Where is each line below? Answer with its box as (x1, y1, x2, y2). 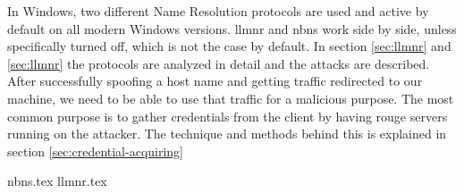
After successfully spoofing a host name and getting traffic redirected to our (7, 71, 423, 90)
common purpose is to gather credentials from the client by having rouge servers (7, 106, 448, 125)
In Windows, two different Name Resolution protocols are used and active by (7, 2, 429, 20)
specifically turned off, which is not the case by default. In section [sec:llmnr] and (7, 37, 451, 55)
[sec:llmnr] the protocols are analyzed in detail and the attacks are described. (7, 54, 430, 72)
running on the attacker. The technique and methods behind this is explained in (7, 124, 447, 143)
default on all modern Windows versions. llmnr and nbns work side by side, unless (7, 19, 457, 38)
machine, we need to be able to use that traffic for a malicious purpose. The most (7, 88, 454, 107)
